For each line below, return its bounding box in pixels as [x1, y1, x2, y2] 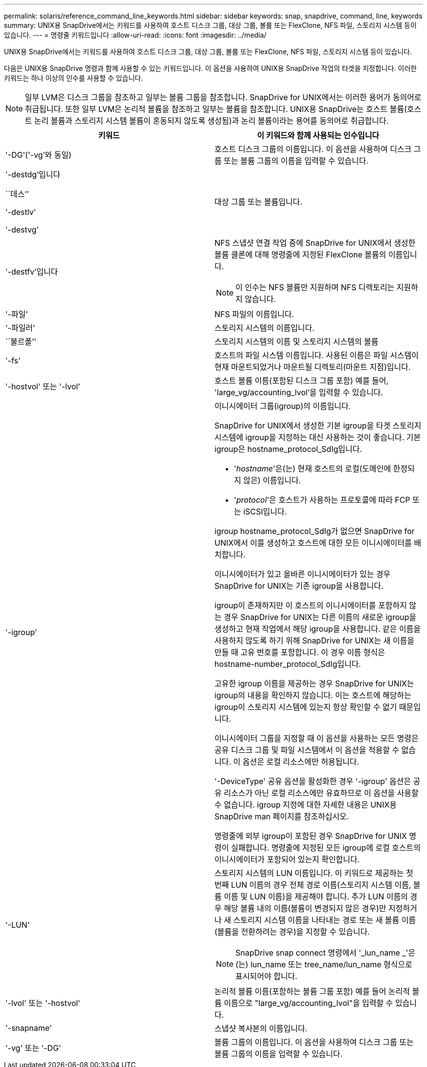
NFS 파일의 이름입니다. [214, 309, 294, 319]
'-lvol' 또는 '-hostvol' [5, 998, 80, 1008]
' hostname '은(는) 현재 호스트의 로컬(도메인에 [234, 464, 391, 473]
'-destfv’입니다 [5, 267, 58, 277]
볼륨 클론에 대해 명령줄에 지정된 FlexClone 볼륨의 [214, 250, 387, 259]
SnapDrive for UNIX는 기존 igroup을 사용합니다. [214, 581, 384, 591]
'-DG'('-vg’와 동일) [5, 150, 72, 160]
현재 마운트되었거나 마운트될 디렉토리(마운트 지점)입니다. [214, 362, 411, 372]
